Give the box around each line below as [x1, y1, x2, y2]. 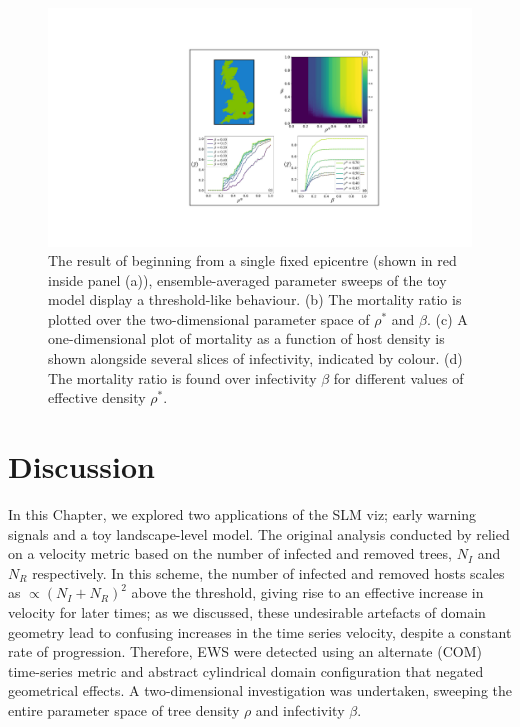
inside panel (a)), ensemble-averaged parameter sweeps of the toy [48, 269, 447, 290]
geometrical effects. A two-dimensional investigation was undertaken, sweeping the [8, 680, 513, 701]
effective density [48, 387, 146, 408]
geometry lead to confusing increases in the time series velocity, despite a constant [8, 621, 512, 642]
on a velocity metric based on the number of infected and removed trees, [8, 543, 452, 564]
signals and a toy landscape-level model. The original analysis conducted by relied [8, 523, 510, 544]
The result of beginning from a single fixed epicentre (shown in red [48, 250, 457, 271]
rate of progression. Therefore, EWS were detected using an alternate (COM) [8, 641, 482, 662]
